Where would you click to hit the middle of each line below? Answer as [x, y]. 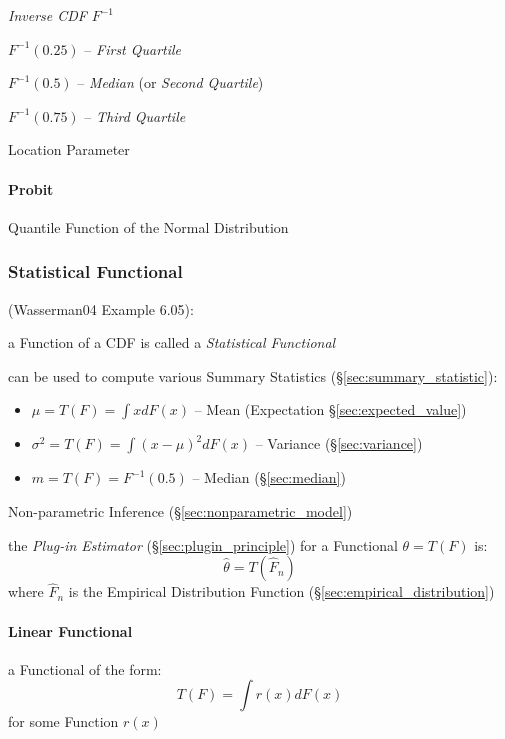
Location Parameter [69, 149]
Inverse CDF [47, 15]
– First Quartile [133, 48]
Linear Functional [70, 630]
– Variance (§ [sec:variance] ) [339, 443]
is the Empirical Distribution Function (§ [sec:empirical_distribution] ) [281, 591]
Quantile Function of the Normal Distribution [148, 226]
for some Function [63, 721]
